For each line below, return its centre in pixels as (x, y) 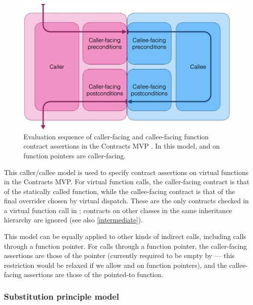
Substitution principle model (62, 296)
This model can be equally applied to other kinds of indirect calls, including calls (125, 236)
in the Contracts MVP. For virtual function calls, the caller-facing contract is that (127, 182)
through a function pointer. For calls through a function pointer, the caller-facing (126, 246)
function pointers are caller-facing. (75, 155)
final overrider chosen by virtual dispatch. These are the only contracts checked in (126, 201)
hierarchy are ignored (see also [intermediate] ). (74, 220)
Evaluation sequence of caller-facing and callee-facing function (116, 136)
